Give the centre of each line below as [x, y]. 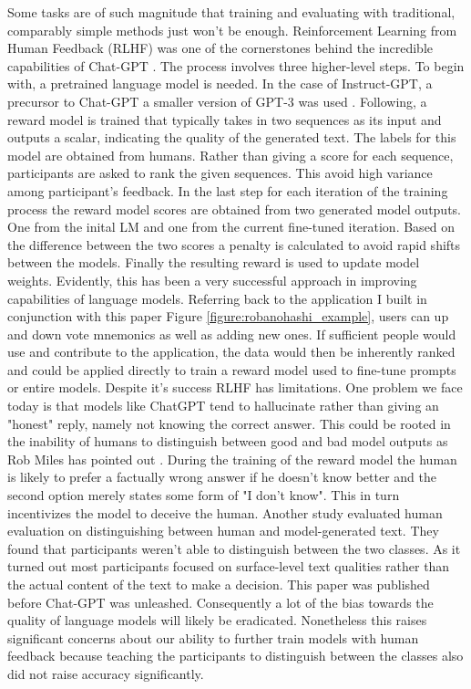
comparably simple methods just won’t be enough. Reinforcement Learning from [232, 30]
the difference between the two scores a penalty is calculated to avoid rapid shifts [234, 244]
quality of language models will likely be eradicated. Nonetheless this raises [217, 620]
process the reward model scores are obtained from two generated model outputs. [235, 209]
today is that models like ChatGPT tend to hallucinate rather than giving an [223, 406]
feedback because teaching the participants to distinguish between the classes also [235, 656]
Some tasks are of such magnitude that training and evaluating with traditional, [231, 12]
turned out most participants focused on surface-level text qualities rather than [229, 566]
